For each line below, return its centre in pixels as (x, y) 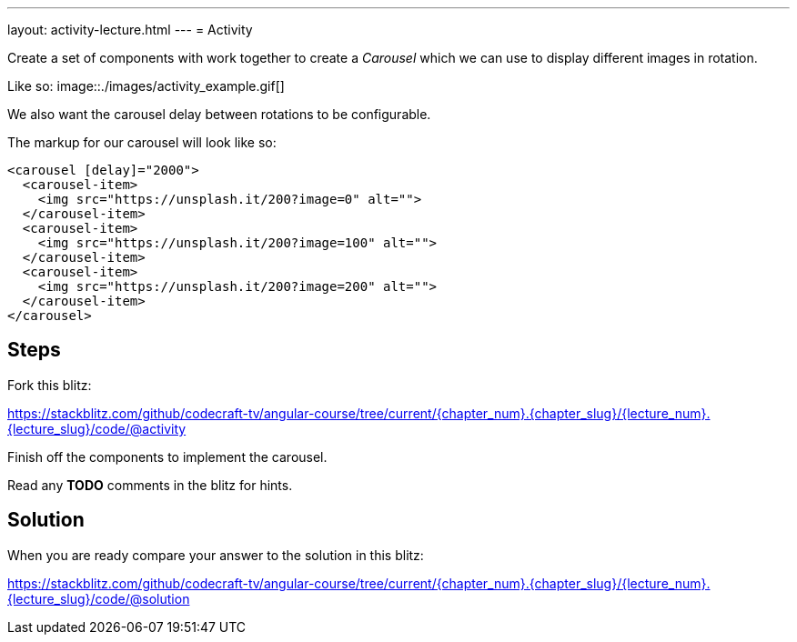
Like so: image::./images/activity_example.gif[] (146, 86)
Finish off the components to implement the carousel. (167, 456)
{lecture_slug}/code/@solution (99, 598)
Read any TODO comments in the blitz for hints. (150, 485)
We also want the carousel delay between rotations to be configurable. (219, 114)
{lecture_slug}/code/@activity (97, 428)
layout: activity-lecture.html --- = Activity (130, 30)
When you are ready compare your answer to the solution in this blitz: (216, 555)
